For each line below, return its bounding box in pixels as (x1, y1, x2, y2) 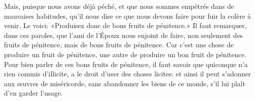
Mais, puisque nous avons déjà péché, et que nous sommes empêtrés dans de (4, 1, 234, 11)
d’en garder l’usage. (4, 88, 63, 98)
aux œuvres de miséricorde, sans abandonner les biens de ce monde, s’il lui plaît (4, 78, 246, 88)
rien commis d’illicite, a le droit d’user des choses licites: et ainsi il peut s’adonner (4, 68, 251, 79)
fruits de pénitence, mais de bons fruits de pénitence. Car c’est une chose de (4, 39, 234, 50)
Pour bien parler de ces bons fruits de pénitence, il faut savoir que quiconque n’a (4, 59, 248, 69)
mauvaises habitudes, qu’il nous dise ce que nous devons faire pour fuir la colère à (4, 10, 251, 21)
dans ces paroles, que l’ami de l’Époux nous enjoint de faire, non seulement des (4, 30, 243, 40)
